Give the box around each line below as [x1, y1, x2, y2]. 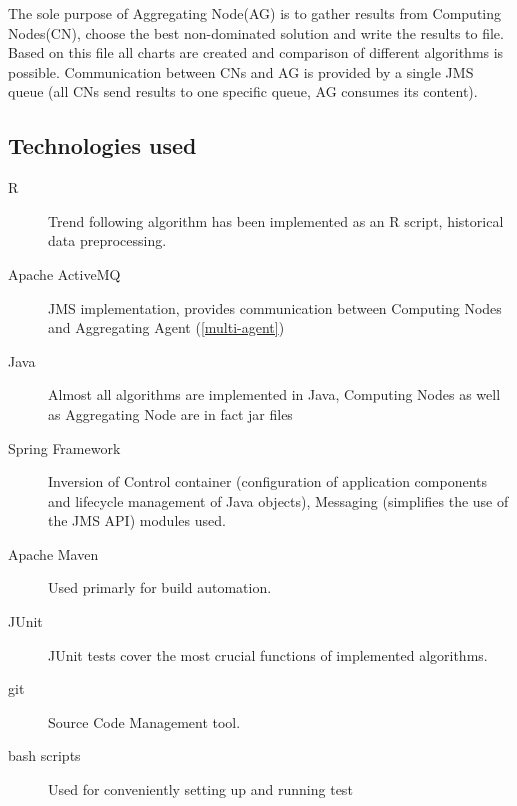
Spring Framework [8, 437, 121, 458]
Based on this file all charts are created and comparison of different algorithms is [8, 42, 504, 63]
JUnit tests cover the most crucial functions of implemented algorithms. [48, 644, 488, 665]
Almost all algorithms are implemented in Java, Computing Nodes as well [48, 384, 501, 405]
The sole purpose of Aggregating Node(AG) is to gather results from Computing [8, 3, 502, 23]
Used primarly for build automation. [48, 577, 272, 598]
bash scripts [8, 745, 81, 766]
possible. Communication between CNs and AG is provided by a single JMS [8, 61, 474, 82]
